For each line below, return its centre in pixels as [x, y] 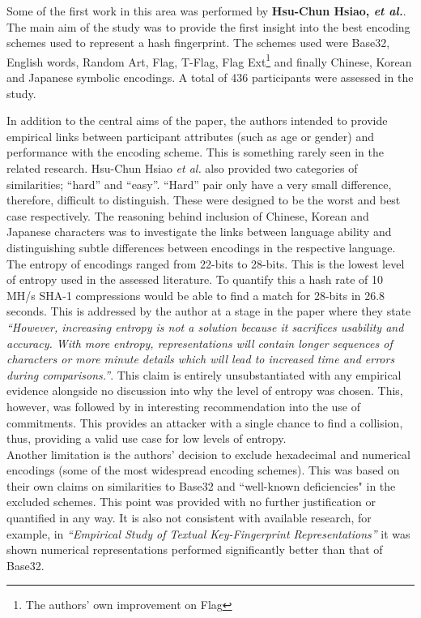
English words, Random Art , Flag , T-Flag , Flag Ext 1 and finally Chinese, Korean [209, 60]
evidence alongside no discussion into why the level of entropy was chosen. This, [205, 391]
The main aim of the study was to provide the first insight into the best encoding [208, 26]
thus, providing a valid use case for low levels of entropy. [147, 438]
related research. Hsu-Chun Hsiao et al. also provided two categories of [182, 168]
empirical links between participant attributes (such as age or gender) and [190, 136]
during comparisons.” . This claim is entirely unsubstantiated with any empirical [204, 374]
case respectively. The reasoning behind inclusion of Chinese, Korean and [188, 215]
